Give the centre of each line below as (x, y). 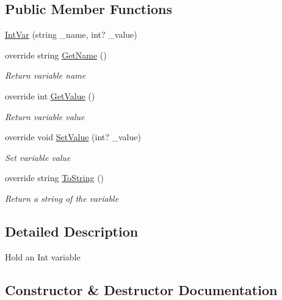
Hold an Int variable (43, 256)
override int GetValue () (50, 95)
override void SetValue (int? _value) (73, 137)
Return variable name (45, 75)
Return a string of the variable (62, 198)
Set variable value (38, 157)
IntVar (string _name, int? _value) (71, 34)
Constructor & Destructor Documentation (141, 289)
